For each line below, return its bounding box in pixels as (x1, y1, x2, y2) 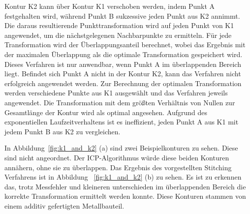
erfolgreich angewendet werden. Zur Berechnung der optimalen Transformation (4, 78, 242, 88)
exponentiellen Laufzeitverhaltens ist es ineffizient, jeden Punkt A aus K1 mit (4, 117, 239, 127)
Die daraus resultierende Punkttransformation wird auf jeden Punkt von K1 (4, 20, 234, 31)
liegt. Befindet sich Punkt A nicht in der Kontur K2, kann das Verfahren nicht (4, 68, 241, 79)
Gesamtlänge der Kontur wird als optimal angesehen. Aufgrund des (4, 107, 208, 117)
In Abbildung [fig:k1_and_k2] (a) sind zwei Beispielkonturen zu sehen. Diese (4, 143, 238, 153)
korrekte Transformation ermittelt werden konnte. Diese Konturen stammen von (4, 191, 246, 201)
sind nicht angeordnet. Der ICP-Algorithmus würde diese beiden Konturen (4, 152, 229, 162)
